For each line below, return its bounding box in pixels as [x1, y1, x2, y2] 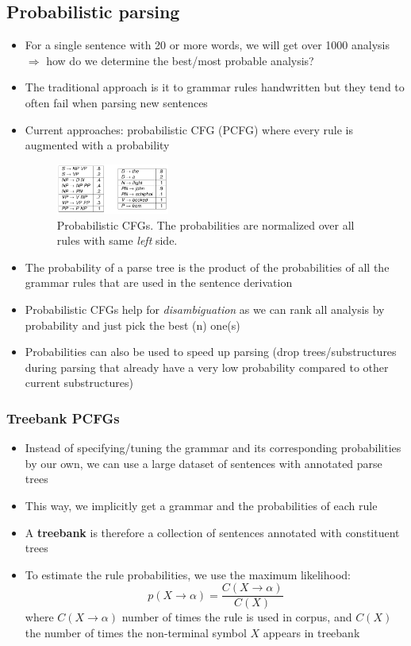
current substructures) [25, 374, 133, 391]
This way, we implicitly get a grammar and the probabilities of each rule [25, 497, 378, 513]
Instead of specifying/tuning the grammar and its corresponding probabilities [25, 439, 401, 456]
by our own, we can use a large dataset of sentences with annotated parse [25, 455, 382, 471]
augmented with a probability [25, 137, 170, 153]
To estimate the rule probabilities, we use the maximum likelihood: [25, 566, 351, 582]
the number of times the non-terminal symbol [25, 624, 247, 640]
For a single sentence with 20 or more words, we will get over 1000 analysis [25, 37, 390, 53]
